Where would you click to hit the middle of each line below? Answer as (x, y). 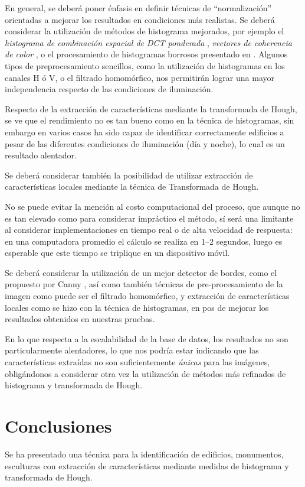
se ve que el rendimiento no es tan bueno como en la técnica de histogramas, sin (150, 120)
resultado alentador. (41, 155)
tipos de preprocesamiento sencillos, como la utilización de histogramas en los (145, 65)
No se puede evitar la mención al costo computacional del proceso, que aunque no (152, 206)
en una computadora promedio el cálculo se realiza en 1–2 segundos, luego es (144, 241)
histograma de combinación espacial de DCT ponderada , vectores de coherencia (148, 42)
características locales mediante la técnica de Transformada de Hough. (132, 186)
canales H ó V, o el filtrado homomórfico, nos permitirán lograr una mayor (140, 77)
